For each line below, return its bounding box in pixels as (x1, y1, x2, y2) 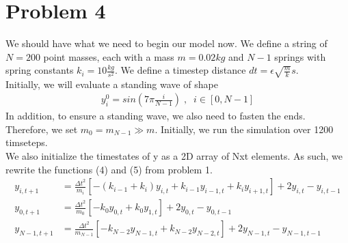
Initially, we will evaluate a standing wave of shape (5, 76, 218, 91)
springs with (274, 49, 326, 63)
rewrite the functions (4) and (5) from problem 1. (5, 162, 213, 176)
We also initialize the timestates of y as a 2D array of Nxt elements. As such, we (5, 148, 343, 162)
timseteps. (5, 135, 48, 149)
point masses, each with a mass (43, 49, 174, 63)
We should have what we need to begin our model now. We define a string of (5, 36, 327, 51)
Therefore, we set (5, 121, 78, 136)
